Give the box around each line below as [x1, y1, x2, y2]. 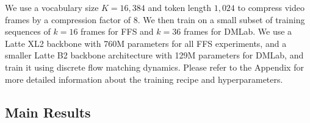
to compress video [237, 1, 305, 13]
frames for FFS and [81, 25, 154, 38]
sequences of [5, 25, 51, 38]
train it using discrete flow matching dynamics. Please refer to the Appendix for [5, 60, 304, 73]
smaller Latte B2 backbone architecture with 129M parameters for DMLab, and [5, 49, 304, 61]
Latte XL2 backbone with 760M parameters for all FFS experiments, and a [5, 37, 287, 49]
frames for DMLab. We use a [183, 25, 292, 38]
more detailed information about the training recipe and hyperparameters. [5, 72, 283, 85]
